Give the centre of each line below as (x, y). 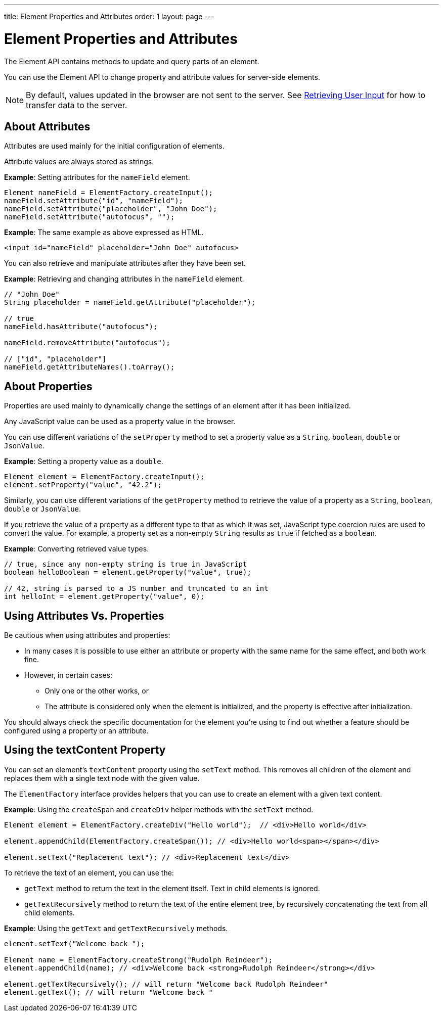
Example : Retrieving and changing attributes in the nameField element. (124, 279)
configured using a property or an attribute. (76, 731)
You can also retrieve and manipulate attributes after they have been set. (125, 263)
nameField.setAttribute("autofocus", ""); (90, 217)
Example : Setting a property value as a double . (84, 461)
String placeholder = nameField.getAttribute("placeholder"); (130, 303)
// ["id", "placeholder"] (55, 359)
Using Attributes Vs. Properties (84, 616)
